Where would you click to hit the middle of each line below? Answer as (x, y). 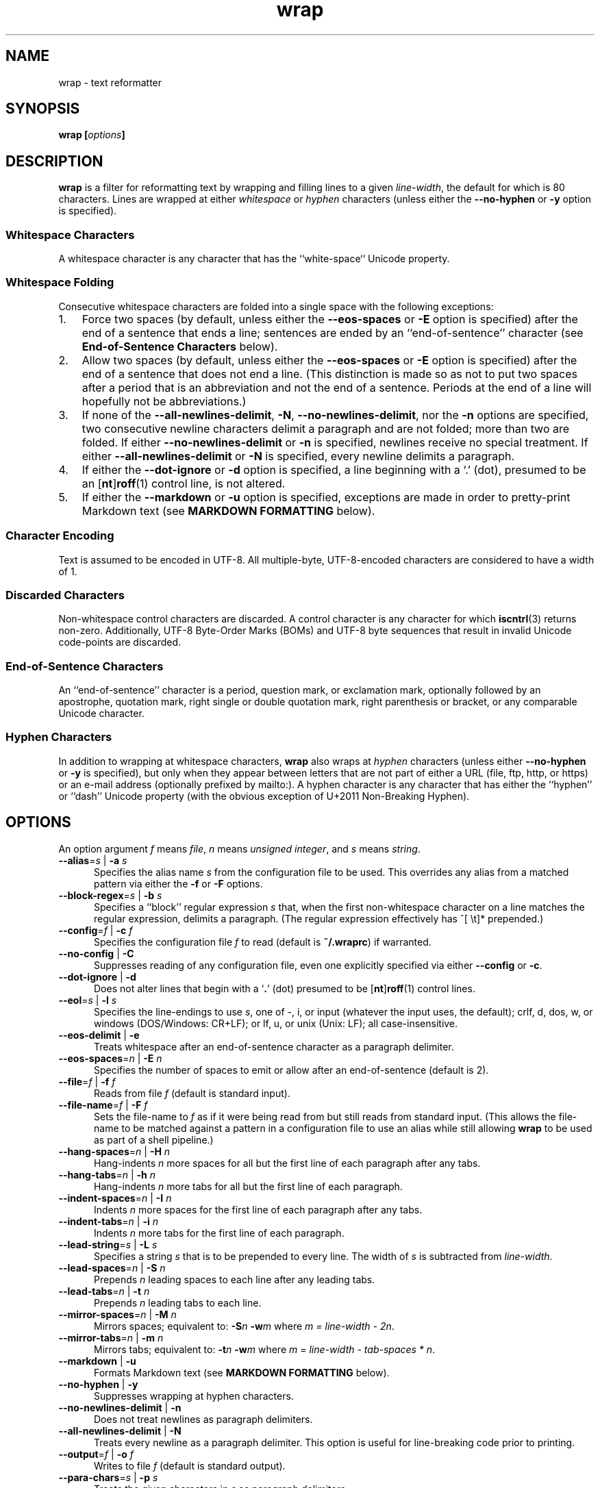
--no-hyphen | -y (98, 1384)
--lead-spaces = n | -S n (112, 1268)
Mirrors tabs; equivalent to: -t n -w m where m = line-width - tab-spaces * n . (265, 1349)
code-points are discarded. (120, 642)
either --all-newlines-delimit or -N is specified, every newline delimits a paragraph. (298, 456)
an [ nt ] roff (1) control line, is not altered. (184, 483)
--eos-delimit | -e (99, 1035)
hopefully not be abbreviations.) (164, 401)
